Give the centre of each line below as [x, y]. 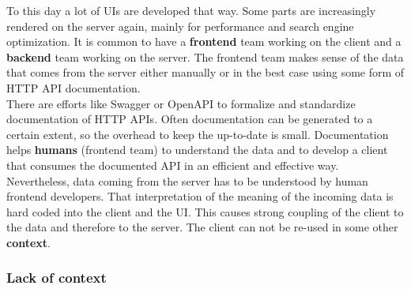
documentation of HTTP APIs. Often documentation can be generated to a [190, 119]
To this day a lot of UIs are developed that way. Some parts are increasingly [191, 10]
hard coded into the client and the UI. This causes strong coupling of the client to [205, 211]
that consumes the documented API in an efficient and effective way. [173, 165]
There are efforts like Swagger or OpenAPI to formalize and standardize [181, 103]
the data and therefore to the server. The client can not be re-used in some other [202, 227]
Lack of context [57, 278]
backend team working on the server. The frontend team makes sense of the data [205, 56]
